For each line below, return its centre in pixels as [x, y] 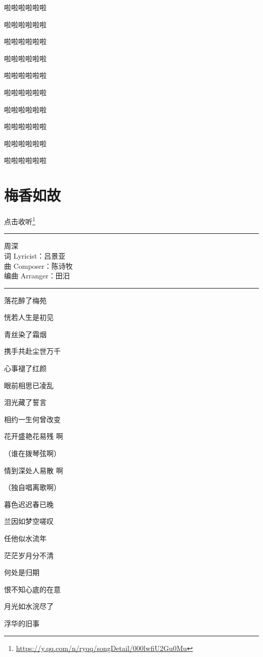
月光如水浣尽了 [29, 606]
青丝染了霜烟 [25, 334]
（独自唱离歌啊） [32, 487]
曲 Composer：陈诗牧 [38, 265]
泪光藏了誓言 [25, 402]
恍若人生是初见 [29, 317]
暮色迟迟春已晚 [29, 504]
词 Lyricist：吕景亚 [35, 255]
